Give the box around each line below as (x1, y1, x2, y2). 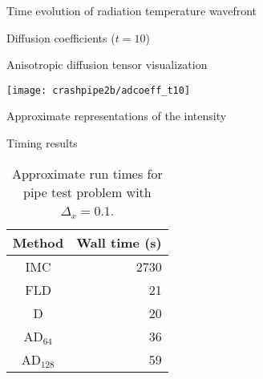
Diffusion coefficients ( (6, 29, 115, 46)
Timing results (6, 135, 78, 151)
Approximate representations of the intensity (6, 107, 227, 124)
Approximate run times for (11, 163, 163, 183)
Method (13, 232, 64, 252)
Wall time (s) (76, 232, 162, 252)
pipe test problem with (23, 182, 152, 201)
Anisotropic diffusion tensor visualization (6, 56, 208, 73)
